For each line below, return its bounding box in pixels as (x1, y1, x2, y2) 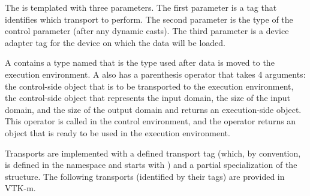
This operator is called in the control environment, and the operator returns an (5, 115, 296, 127)
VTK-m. (5, 182, 36, 194)
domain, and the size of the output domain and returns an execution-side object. (5, 103, 302, 115)
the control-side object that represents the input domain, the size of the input (5, 91, 291, 104)
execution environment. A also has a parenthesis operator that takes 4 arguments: (5, 68, 306, 80)
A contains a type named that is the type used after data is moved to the (5, 56, 275, 69)
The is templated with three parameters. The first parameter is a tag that (5, 1, 277, 13)
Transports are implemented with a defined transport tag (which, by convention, (5, 146, 301, 159)
